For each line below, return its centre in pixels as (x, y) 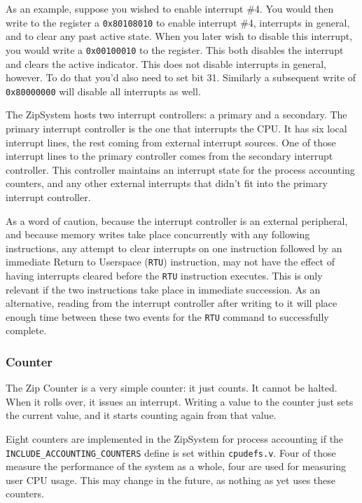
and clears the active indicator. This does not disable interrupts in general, (166, 63)
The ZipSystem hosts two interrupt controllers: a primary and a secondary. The (176, 115)
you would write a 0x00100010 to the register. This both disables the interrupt (175, 49)
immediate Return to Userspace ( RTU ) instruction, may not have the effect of (170, 262)
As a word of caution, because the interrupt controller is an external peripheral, (177, 220)
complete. (26, 330)
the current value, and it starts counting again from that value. (141, 415)
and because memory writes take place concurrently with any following (158, 234)
